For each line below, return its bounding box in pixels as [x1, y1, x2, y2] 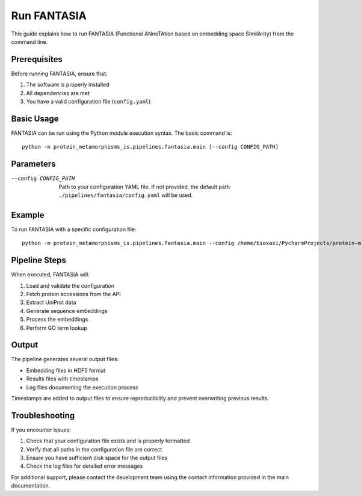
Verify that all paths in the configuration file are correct [26, 445, 162, 453]
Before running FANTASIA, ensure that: [11, 70, 108, 77]
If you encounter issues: [11, 426, 72, 433]
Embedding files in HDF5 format [26, 367, 106, 374]
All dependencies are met [26, 89, 90, 96]
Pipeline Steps [11, 255, 66, 265]
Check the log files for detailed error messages [26, 462, 143, 470]
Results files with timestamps [26, 375, 99, 382]
